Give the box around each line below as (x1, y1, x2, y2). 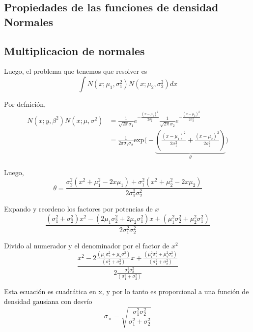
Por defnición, (4, 98, 46, 109)
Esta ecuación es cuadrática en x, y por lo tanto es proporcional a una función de (4, 286, 249, 297)
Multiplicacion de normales (4, 43, 145, 58)
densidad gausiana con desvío (4, 296, 92, 306)
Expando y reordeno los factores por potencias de (4, 204, 153, 214)
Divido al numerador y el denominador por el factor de (4, 241, 169, 251)
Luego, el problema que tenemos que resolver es (4, 66, 147, 76)
